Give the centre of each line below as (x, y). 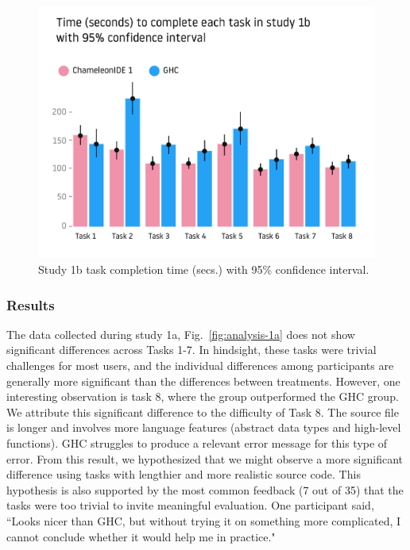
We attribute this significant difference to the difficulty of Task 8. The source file (203, 412)
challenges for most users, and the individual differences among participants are (200, 365)
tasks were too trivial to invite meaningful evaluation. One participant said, (190, 505)
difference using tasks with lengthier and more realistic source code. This (184, 474)
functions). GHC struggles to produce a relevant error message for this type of (197, 443)
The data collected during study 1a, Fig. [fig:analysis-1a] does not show (181, 334)
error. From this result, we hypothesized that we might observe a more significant (205, 458)
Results (31, 304)
